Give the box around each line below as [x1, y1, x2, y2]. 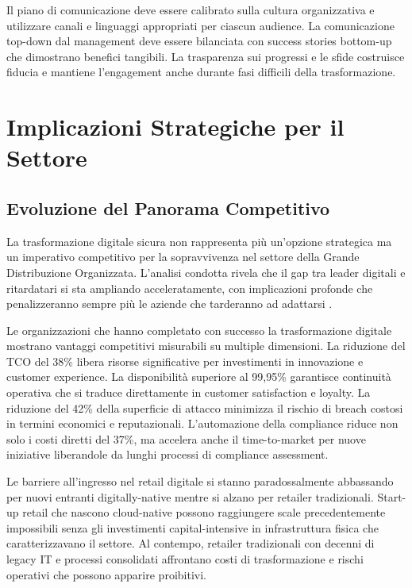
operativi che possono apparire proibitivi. [6, 566, 206, 582]
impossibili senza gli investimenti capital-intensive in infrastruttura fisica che [6, 519, 379, 536]
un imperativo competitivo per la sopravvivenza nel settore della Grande [6, 248, 360, 265]
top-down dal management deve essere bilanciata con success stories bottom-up [6, 33, 392, 49]
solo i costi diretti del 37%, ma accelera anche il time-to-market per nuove [6, 430, 366, 447]
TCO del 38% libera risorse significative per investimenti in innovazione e [6, 352, 364, 369]
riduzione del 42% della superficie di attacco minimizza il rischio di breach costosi [6, 399, 403, 416]
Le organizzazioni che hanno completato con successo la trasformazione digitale [6, 321, 392, 338]
